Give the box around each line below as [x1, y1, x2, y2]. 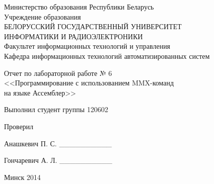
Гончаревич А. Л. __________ [4, 155, 113, 165]
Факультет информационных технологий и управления [4, 41, 170, 51]
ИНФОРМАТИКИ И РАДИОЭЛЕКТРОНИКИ [4, 31, 143, 41]
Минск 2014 [4, 171, 41, 182]
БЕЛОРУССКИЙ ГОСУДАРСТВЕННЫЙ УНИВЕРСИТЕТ [4, 21, 182, 32]
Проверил [4, 121, 34, 131]
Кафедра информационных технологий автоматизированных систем [4, 50, 210, 61]
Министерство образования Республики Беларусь [4, 2, 154, 12]
